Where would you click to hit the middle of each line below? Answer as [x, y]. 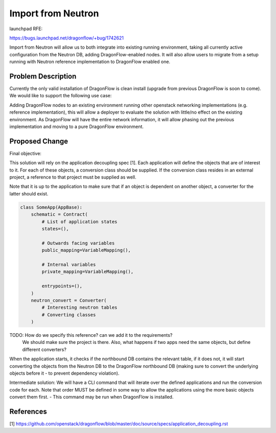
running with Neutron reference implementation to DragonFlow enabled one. [90, 62]
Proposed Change [39, 141]
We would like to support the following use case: [61, 96]
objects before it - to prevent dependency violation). [64, 373]
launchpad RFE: [26, 29]
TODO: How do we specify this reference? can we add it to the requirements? [91, 335]
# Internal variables [69, 264]
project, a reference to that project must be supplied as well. [73, 177]
